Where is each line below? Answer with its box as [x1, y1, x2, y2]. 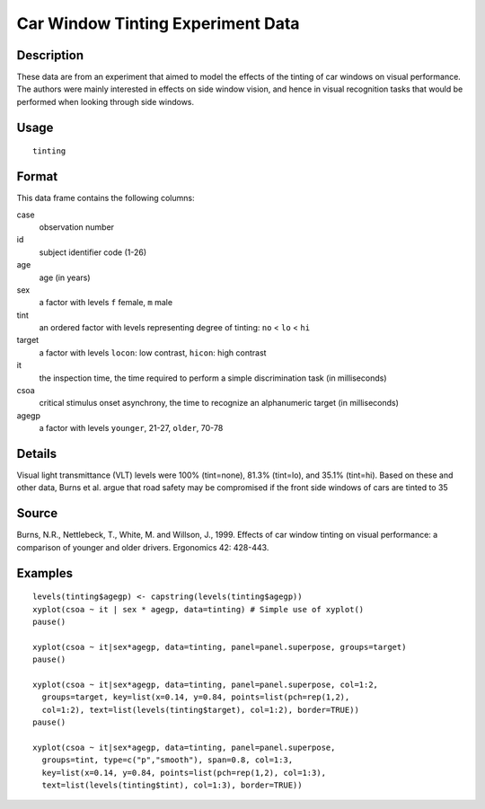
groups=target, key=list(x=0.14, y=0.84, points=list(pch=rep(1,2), [41, 692, 350, 702]
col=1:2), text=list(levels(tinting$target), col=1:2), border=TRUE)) [41, 705, 359, 715]
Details [16, 446, 57, 462]
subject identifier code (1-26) [39, 247, 147, 258]
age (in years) [39, 272, 91, 283]
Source [16, 506, 58, 521]
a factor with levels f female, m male [39, 297, 173, 308]
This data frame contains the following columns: [16, 193, 195, 204]
